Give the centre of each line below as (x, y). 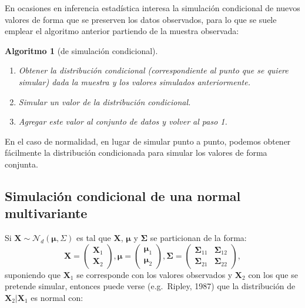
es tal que (94, 238)
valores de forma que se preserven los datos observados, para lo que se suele (141, 19)
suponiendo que (33, 274)
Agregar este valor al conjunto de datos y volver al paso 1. (123, 121)
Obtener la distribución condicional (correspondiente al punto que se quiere (153, 70)
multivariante (46, 213)
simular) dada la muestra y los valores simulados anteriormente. (134, 81)
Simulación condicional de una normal (123, 195)
